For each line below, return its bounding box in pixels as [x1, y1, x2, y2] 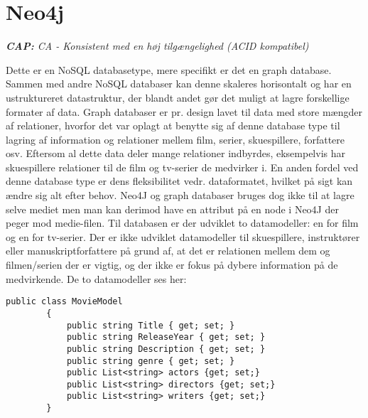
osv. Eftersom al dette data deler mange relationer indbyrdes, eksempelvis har [6, 146, 345, 161]
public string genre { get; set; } [66, 355, 235, 366]
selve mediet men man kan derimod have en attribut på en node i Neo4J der [6, 201, 339, 216]
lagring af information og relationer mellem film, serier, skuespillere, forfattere [6, 132, 345, 146]
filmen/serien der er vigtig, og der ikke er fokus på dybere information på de [6, 257, 338, 272]
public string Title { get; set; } [66, 320, 235, 331]
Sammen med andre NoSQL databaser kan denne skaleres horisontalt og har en [6, 76, 352, 91]
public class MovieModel [6, 296, 123, 307]
